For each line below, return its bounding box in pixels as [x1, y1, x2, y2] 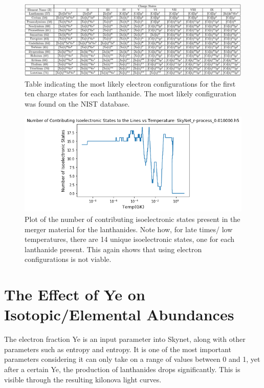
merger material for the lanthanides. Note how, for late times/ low [25, 223, 233, 234]
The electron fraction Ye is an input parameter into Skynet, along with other [4, 334, 246, 344]
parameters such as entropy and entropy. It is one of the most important [4, 343, 231, 354]
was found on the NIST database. [25, 98, 130, 109]
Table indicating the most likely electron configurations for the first [25, 78, 236, 89]
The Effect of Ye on [4, 284, 145, 305]
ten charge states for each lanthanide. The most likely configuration [25, 88, 236, 99]
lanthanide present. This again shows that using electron [25, 243, 202, 254]
